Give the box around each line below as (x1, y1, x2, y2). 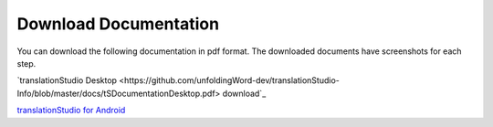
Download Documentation (16, 14, 219, 34)
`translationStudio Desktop (16, 75, 118, 86)
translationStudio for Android (16, 105, 126, 116)
